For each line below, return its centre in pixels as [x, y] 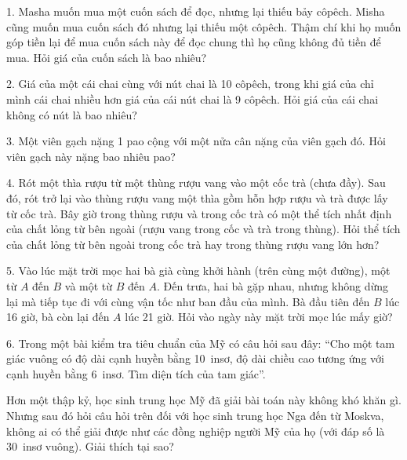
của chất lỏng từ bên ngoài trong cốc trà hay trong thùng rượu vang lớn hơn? [193, 244]
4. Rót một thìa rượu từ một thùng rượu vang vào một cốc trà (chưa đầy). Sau [196, 183]
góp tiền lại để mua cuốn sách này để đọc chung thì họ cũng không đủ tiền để [194, 42]
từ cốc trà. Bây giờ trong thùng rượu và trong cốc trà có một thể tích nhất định [199, 213]
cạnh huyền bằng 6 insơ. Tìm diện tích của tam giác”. [136, 373]
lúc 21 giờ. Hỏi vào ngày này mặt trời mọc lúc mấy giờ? [259, 317]
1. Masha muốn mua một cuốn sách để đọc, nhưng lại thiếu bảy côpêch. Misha [196, 11]
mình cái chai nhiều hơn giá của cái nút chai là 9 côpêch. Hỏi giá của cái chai [193, 99]
